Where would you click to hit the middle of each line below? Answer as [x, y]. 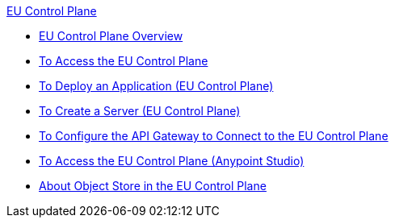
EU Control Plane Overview [111, 36]
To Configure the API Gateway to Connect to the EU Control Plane [214, 136]
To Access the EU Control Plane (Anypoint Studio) [172, 161]
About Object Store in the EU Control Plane [153, 186]
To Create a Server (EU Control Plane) [140, 111]
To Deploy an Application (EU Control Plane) [156, 86]
